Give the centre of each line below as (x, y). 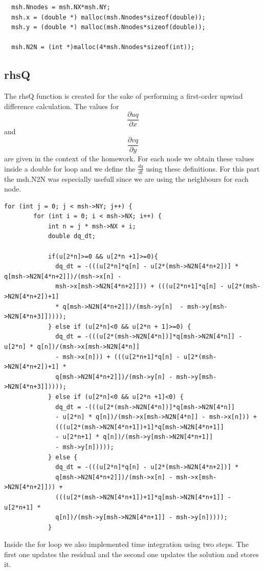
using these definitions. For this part (203, 168)
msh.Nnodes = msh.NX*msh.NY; (61, 7)
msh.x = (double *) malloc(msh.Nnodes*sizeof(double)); (108, 17)
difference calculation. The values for (62, 106)
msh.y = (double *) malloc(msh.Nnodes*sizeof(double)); (108, 27)
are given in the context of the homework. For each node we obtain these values (129, 158)
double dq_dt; (72, 236)
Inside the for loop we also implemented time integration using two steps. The (126, 544)
